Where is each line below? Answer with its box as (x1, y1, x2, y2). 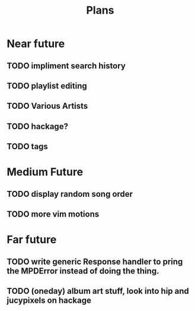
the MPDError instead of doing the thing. (7, 266, 159, 276)
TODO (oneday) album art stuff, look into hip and (7, 286, 189, 296)
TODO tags (7, 142, 48, 152)
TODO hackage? (7, 121, 69, 131)
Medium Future (7, 165, 84, 179)
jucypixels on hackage (7, 296, 91, 306)
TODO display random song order (7, 189, 133, 199)
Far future (7, 233, 57, 247)
